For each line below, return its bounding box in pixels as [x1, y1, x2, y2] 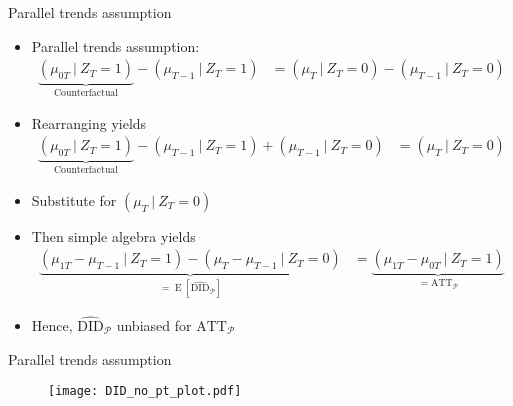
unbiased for [116, 315, 192, 335]
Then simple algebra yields [31, 225, 196, 246]
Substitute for [31, 189, 117, 210]
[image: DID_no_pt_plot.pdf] [48, 384, 242, 399]
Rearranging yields [31, 112, 147, 133]
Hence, [31, 315, 73, 335]
